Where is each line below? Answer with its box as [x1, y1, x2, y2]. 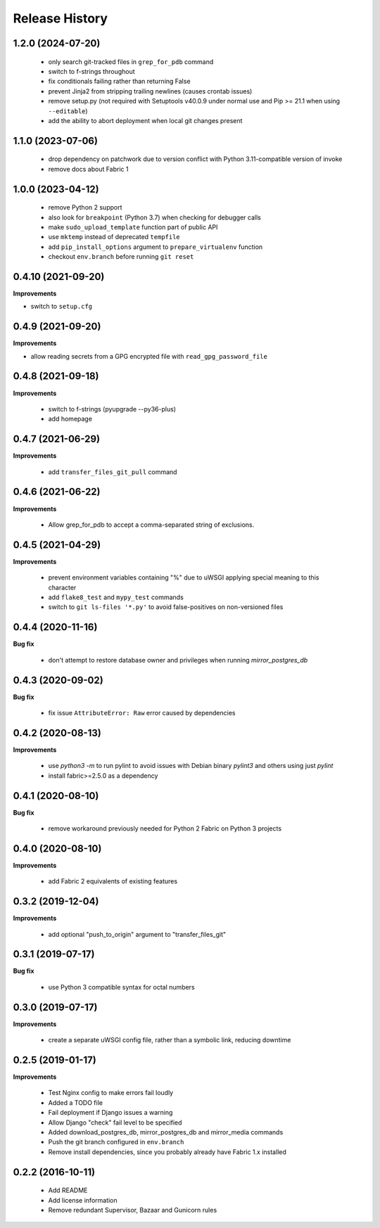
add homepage [48, 415, 93, 423]
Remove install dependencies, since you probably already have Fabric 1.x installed [48, 1147, 286, 1156]
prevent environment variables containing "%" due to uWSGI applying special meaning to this [48, 573, 319, 582]
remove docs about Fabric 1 [48, 165, 129, 173]
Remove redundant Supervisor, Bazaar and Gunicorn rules [48, 1206, 217, 1214]
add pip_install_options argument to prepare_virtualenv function [48, 243, 263, 251]
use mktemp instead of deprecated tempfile [48, 233, 181, 241]
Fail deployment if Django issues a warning [48, 1108, 173, 1117]
